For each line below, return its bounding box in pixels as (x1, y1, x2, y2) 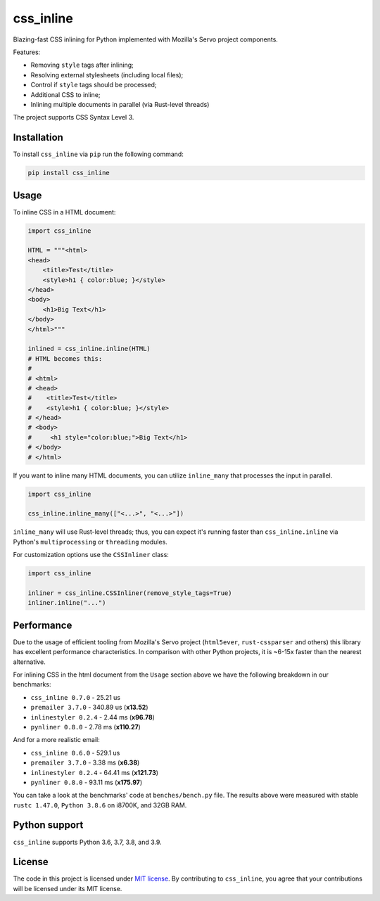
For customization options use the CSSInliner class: (13, 551, 169, 559)
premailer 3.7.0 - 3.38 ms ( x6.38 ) (30, 758, 140, 767)
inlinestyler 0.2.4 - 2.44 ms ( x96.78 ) (30, 713, 155, 721)
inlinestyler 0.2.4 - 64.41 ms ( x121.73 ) (30, 768, 158, 777)
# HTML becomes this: (27, 354, 103, 362)
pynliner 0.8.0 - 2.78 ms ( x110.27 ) (30, 722, 141, 731)
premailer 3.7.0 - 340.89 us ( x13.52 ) (30, 703, 148, 712)
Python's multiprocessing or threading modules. (13, 537, 168, 546)
